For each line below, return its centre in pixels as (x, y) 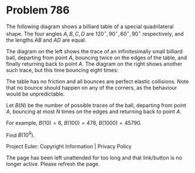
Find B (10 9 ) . (21, 134)
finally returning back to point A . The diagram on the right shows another (94, 64)
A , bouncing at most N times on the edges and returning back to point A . (94, 111)
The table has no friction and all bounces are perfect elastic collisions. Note (97, 81)
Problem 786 (38, 10)
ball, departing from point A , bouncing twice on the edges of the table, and (97, 57)
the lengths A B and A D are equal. (46, 40)
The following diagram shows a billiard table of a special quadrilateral (90, 26)
